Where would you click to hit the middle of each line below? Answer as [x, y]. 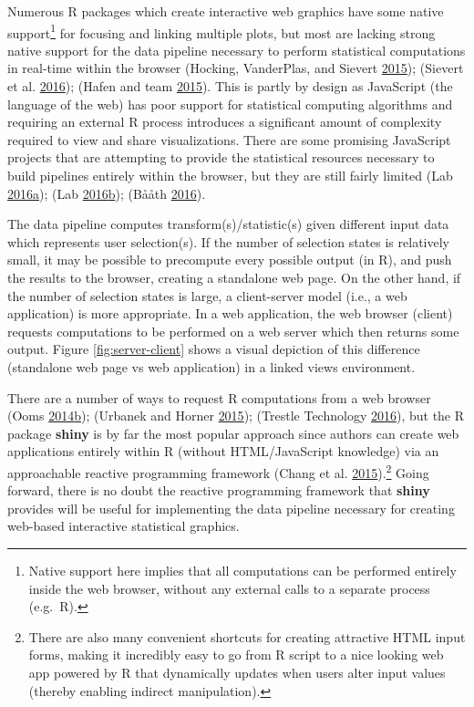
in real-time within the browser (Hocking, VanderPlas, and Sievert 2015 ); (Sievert [236, 68]
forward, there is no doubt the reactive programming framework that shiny [219, 490]
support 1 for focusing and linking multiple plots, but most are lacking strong [222, 31]
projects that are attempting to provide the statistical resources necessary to [221, 157]
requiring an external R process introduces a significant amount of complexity [225, 122]
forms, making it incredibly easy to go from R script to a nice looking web [236, 655]
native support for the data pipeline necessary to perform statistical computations [237, 50]
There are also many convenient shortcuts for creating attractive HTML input [247, 636]
